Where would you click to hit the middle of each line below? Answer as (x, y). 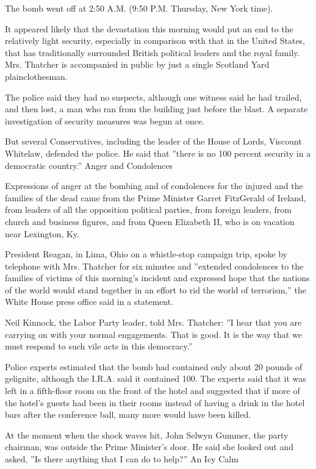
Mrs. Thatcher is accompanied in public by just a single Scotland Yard (137, 64)
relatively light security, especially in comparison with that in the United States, (155, 41)
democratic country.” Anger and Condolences (89, 165)
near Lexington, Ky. (42, 233)
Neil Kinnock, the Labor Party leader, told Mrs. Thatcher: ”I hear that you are (153, 322)
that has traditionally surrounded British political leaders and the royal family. (153, 52)
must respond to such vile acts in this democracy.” (99, 346)
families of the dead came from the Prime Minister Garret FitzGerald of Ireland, (156, 197)
